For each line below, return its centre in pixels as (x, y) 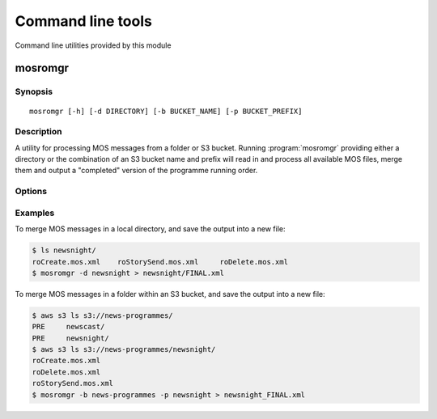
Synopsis (34, 91)
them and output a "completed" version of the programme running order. (136, 171)
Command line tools (84, 21)
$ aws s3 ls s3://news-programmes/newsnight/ (124, 349)
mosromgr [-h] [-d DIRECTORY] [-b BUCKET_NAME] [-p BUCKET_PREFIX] (166, 111)
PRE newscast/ (68, 327)
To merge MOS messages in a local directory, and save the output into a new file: (150, 229)
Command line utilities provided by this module (93, 45)
